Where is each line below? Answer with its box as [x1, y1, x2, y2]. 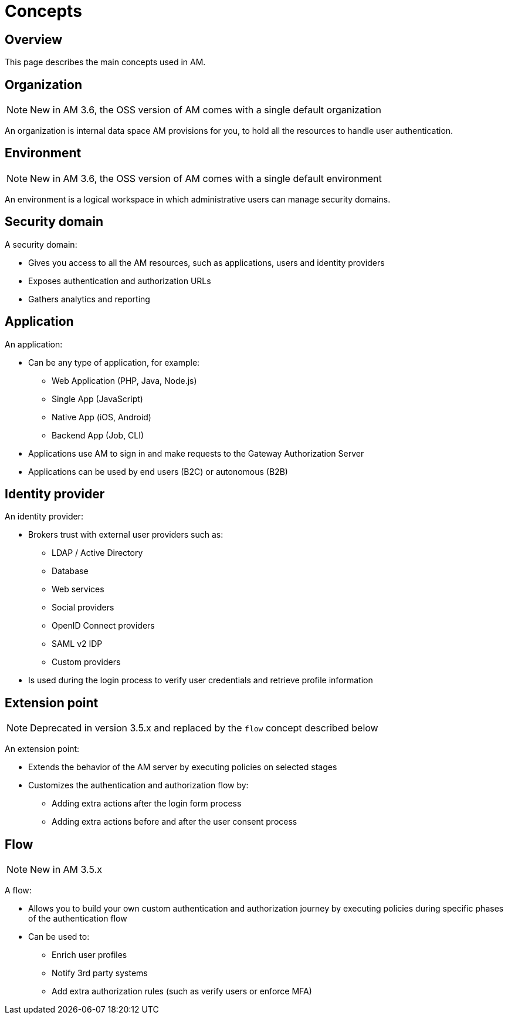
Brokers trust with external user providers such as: [28, 529, 223, 540]
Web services [52, 584, 104, 595]
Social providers [52, 602, 114, 613]
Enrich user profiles [52, 950, 127, 960]
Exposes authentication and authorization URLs [28, 275, 211, 286]
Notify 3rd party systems [52, 968, 148, 978]
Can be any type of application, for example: [28, 357, 200, 367]
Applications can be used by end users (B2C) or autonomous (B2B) [28, 466, 288, 477]
